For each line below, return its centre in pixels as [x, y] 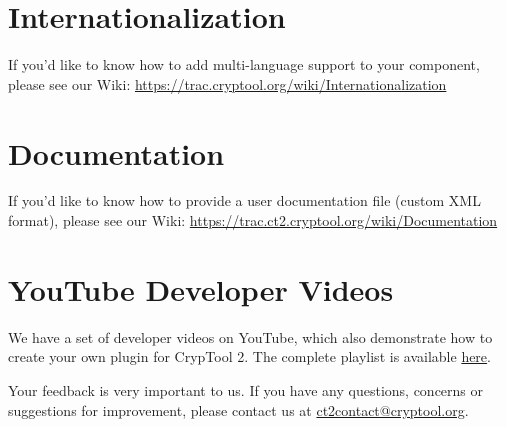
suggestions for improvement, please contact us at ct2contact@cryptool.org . [238, 409]
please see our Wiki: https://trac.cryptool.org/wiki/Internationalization [227, 83]
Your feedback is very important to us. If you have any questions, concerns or [246, 389]
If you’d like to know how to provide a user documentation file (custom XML [244, 200]
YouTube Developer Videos [201, 288]
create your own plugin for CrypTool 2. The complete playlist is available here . [249, 356]
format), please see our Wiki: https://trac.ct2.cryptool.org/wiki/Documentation [253, 220]
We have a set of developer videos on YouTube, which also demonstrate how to [250, 336]
